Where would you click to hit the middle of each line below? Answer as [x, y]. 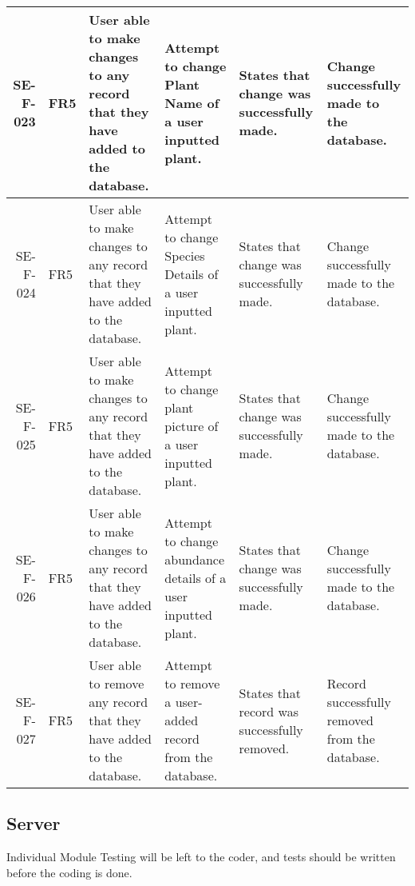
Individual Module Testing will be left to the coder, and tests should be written [201, 857]
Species [185, 255]
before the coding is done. [69, 872]
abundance [195, 559]
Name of [192, 102]
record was [269, 711]
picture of [192, 425]
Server [34, 823]
